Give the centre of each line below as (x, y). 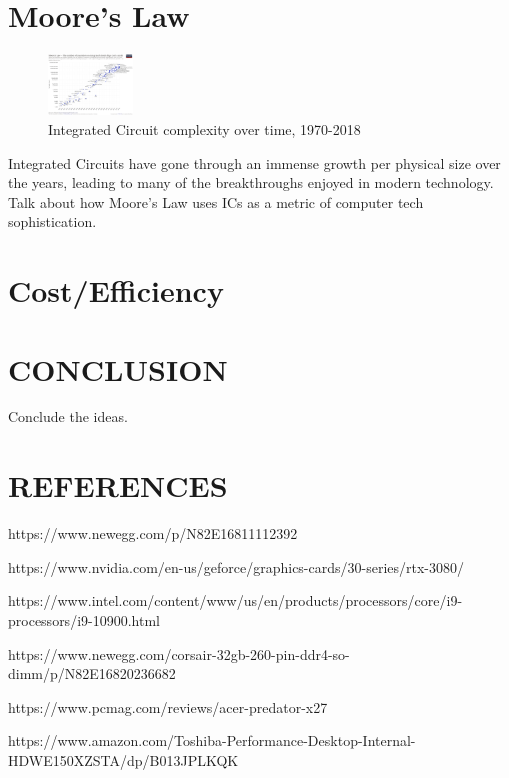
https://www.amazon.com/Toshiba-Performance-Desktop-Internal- (212, 740)
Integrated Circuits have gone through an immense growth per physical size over (254, 162)
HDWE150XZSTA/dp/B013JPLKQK (123, 759)
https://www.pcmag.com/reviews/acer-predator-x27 (168, 706)
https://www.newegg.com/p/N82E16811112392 (153, 533)
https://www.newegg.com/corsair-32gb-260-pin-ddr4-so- (179, 653)
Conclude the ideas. (68, 416)
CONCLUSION (118, 368)
